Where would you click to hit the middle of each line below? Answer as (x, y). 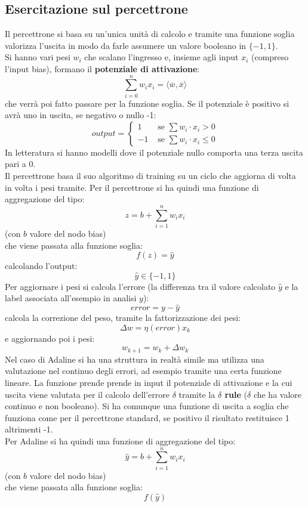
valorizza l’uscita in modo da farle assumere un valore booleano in (126, 45)
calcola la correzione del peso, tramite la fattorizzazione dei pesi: (123, 318)
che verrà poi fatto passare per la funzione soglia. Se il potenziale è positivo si (147, 103)
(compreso (270, 57)
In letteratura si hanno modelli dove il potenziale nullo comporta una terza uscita (154, 152)
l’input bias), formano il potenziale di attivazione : (102, 68)
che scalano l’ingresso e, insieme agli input (161, 57)
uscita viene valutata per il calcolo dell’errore (87, 394)
